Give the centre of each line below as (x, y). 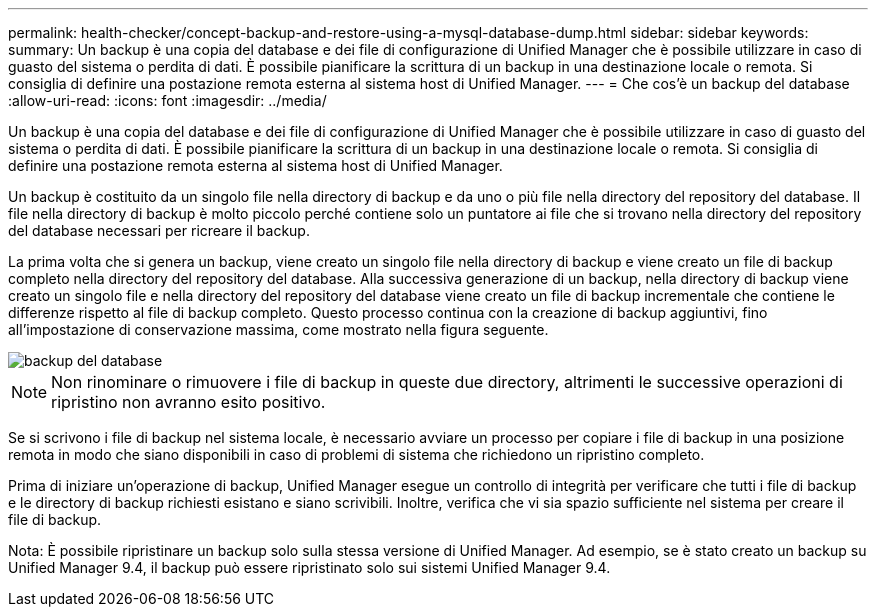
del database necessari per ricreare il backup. (159, 230)
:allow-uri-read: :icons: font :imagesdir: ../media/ (167, 100)
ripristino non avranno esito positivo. (188, 402)
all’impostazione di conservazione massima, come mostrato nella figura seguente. (278, 329)
